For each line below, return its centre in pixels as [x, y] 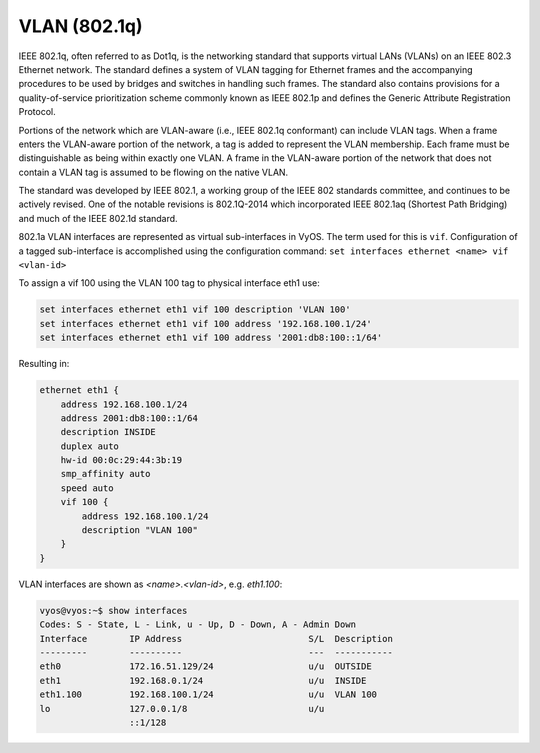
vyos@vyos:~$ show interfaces [113, 610]
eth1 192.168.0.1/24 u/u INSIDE [203, 680]
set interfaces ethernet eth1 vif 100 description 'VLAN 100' [195, 309]
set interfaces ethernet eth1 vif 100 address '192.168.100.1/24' [205, 323]
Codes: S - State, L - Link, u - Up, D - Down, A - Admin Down [198, 624]
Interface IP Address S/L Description [216, 638]
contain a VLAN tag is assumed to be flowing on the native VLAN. [153, 172]
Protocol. [37, 112]
